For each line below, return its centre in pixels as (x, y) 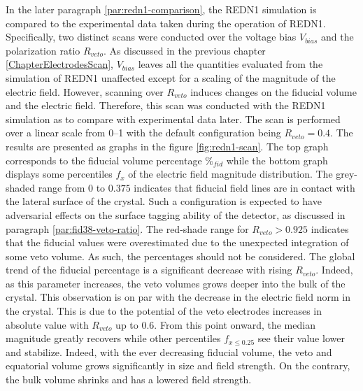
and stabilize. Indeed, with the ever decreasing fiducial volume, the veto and (169, 351)
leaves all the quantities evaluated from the (230, 64)
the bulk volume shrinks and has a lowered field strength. (129, 379)
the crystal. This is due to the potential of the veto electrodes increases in (164, 311)
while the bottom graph (277, 160)
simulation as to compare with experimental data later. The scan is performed (173, 119)
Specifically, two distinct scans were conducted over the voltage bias (151, 37)
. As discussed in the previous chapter (185, 50)
